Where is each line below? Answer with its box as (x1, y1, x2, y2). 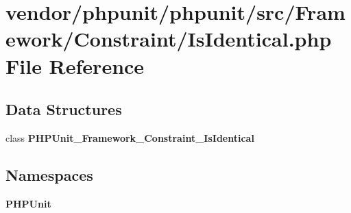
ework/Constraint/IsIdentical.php (5, 25, 332, 53)
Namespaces (5, 164, 93, 185)
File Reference (5, 51, 145, 79)
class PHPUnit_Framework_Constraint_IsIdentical (5, 130, 254, 145)
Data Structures (5, 99, 122, 120)
